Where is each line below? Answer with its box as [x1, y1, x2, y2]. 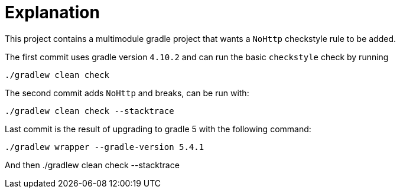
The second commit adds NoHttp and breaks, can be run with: [5, 87, 249, 98]
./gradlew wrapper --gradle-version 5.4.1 [5, 142, 204, 152]
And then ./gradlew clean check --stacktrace [5, 159, 180, 170]
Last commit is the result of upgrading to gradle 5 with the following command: [5, 123, 311, 134]
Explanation [5, 2, 100, 22]
